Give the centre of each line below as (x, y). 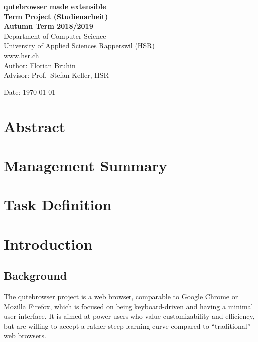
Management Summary (86, 165)
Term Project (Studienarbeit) (56, 16)
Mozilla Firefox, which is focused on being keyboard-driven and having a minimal (129, 306)
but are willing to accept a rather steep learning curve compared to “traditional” (127, 325)
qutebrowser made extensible (55, 6)
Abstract (35, 126)
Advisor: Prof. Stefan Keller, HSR (56, 75)
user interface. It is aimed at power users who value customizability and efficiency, (129, 316)
